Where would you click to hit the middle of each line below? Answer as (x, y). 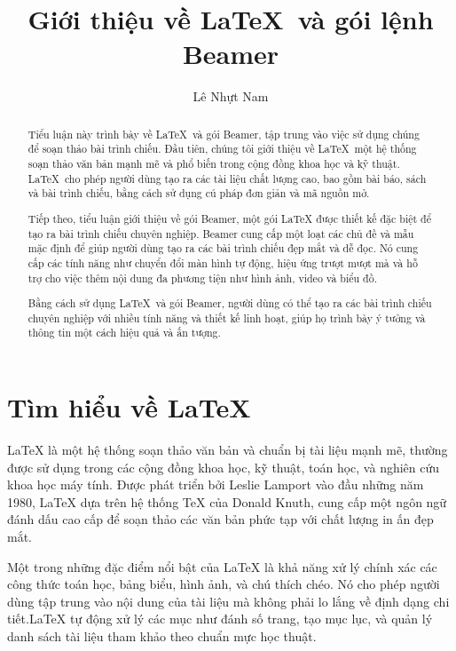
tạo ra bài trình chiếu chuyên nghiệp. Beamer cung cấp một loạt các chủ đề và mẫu (221, 233)
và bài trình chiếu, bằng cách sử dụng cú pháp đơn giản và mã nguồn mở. (199, 193)
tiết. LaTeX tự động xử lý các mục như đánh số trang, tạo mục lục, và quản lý (220, 619)
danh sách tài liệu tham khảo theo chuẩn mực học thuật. (162, 635)
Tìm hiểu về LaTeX (129, 407)
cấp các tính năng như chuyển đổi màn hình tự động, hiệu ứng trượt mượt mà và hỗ (223, 262)
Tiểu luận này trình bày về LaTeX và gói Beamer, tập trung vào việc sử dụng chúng (224, 134)
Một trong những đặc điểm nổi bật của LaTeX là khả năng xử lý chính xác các (222, 566)
